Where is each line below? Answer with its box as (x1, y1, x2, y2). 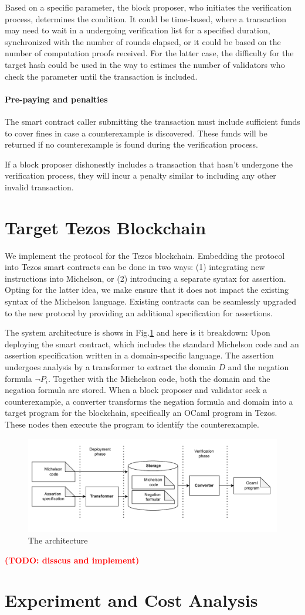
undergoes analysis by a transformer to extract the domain (5, 360, 216, 373)
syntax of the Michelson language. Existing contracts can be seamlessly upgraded (5, 295, 297, 307)
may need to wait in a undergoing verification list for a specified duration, (5, 24, 270, 36)
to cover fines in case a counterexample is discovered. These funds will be (5, 127, 267, 139)
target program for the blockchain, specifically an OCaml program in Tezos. (5, 406, 277, 419)
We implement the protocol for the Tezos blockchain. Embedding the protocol (5, 249, 285, 261)
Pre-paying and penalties (5, 93, 108, 105)
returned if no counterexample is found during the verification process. (5, 138, 258, 151)
